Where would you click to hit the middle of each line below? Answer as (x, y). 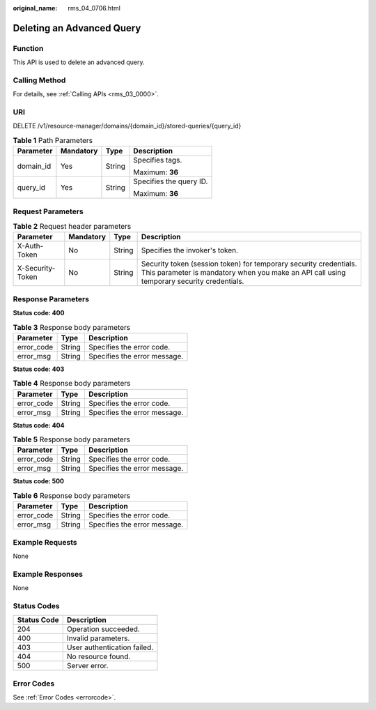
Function (28, 48)
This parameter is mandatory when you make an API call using (243, 273)
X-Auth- (30, 246)
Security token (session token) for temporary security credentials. (249, 264)
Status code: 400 (39, 313)
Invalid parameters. (98, 638)
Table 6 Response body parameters (72, 495)
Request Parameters (48, 211)
